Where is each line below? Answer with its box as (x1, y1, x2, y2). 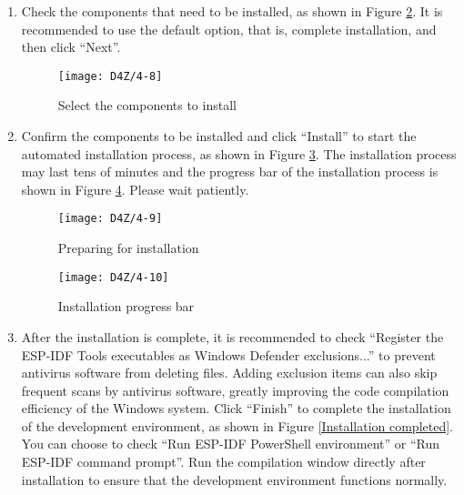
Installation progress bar (57, 297, 195, 316)
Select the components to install (57, 96, 237, 115)
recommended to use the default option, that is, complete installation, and (21, 19, 437, 38)
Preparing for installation (57, 238, 199, 258)
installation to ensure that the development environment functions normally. (21, 470, 448, 489)
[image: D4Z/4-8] (57, 69, 163, 83)
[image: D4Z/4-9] (57, 212, 163, 226)
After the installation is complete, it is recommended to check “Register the (21, 327, 444, 346)
